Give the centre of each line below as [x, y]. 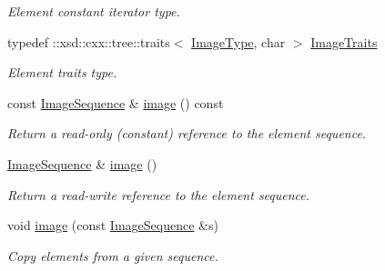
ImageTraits [344, 41]
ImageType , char [238, 41]
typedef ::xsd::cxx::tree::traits [89, 41]
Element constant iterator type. [94, 11]
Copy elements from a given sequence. [113, 255]
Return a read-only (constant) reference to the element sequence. [187, 133]
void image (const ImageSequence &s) [113, 225]
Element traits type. [62, 72]
